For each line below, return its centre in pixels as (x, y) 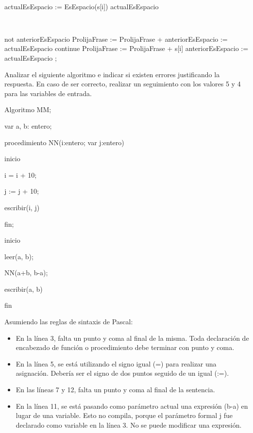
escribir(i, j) (22, 207)
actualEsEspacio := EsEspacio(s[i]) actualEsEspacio (82, 6)
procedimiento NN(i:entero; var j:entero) (64, 142)
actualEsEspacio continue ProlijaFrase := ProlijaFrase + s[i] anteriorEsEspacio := (126, 48)
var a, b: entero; (28, 125)
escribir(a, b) (24, 289)
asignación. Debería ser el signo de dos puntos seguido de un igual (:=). (122, 373)
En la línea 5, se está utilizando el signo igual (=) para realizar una (116, 363)
